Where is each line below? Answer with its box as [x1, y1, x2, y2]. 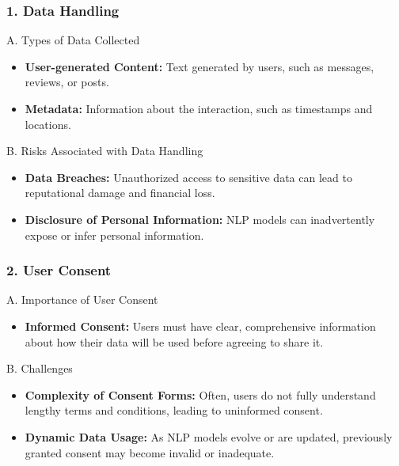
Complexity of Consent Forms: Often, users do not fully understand [25, 386, 376, 403]
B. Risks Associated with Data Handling [6, 142, 203, 159]
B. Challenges [6, 360, 73, 377]
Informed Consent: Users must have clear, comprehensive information [25, 317, 376, 334]
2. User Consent [6, 260, 112, 280]
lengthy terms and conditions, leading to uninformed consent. [25, 402, 323, 419]
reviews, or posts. [25, 74, 109, 90]
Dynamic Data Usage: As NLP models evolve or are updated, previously [25, 428, 393, 445]
